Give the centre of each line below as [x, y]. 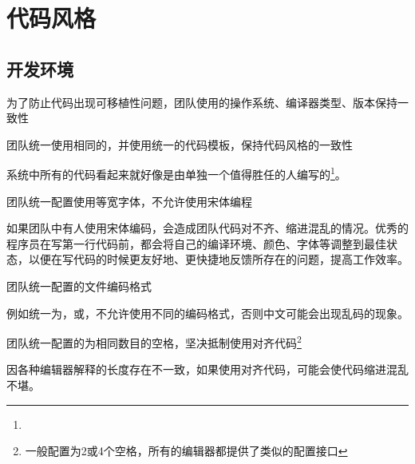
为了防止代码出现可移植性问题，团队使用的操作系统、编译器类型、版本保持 [202, 102]
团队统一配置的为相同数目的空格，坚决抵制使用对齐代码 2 [154, 341]
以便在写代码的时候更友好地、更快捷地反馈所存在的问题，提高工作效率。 [218, 259]
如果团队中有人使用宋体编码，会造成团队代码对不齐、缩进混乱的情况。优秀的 [207, 228]
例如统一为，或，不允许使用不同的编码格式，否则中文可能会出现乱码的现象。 [207, 313]
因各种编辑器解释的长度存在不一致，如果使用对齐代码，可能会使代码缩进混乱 [207, 369]
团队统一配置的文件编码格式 [79, 286]
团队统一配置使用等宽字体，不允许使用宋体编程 [129, 201]
